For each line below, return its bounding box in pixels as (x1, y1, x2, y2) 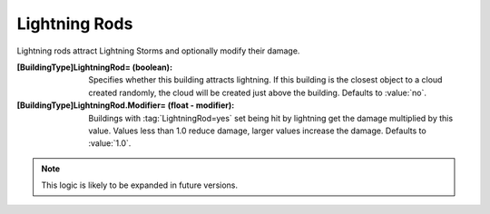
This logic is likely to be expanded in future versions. (41, 180, 239, 190)
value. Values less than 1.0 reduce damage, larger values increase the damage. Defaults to (88, 125, 426, 136)
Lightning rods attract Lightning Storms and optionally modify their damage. (16, 45, 300, 56)
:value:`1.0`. (88, 138, 132, 149)
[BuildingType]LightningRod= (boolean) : (16, 62, 172, 73)
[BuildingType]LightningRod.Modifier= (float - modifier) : (16, 100, 235, 111)
